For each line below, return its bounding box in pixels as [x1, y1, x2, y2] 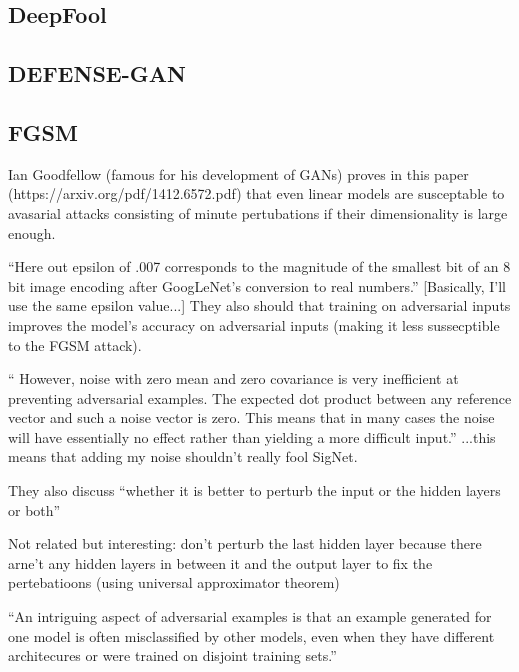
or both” [8, 499, 61, 520]
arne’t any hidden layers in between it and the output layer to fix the [8, 552, 433, 573]
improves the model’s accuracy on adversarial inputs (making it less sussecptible [8, 314, 500, 335]
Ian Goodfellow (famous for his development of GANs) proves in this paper [8, 163, 469, 184]
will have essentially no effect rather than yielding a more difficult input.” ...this [8, 426, 496, 447]
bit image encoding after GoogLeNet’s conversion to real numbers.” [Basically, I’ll [8, 275, 506, 296]
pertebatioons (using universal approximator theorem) [8, 572, 340, 593]
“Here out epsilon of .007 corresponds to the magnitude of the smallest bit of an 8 [8, 256, 511, 277]
